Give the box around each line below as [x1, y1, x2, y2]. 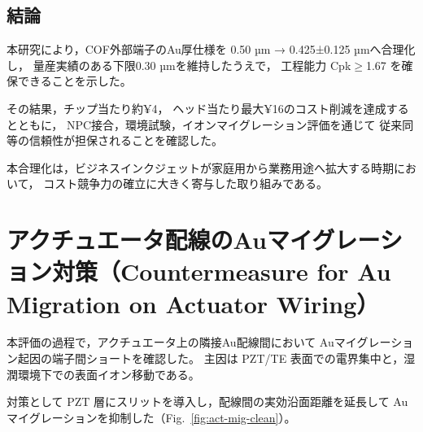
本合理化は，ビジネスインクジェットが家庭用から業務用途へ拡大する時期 [7, 159, 394, 176]
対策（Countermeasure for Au [52, 255, 391, 288]
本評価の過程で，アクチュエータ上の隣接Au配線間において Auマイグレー [7, 334, 391, 351]
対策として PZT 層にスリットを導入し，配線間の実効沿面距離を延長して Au [7, 393, 408, 410]
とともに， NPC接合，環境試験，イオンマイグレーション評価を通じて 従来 [7, 116, 403, 133]
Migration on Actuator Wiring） [7, 286, 380, 320]
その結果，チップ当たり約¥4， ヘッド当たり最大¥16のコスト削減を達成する [7, 99, 409, 116]
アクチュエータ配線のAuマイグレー [7, 223, 380, 256]
